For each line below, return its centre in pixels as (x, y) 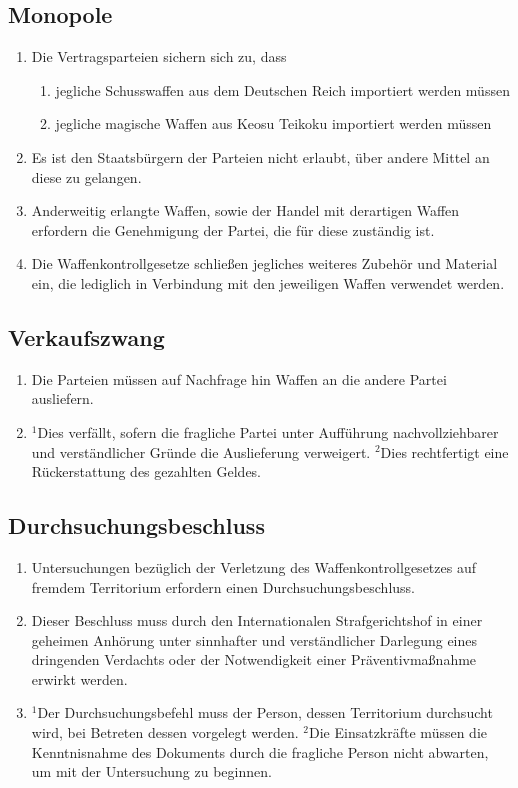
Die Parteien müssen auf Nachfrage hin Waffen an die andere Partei (239, 378)
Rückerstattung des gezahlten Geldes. (146, 471)
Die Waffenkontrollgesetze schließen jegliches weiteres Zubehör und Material (264, 263)
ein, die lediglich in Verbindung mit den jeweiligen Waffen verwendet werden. (268, 282)
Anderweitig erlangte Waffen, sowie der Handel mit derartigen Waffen (245, 210)
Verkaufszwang (86, 336)
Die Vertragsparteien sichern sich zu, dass (159, 56)
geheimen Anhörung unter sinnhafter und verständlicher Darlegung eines (254, 639)
